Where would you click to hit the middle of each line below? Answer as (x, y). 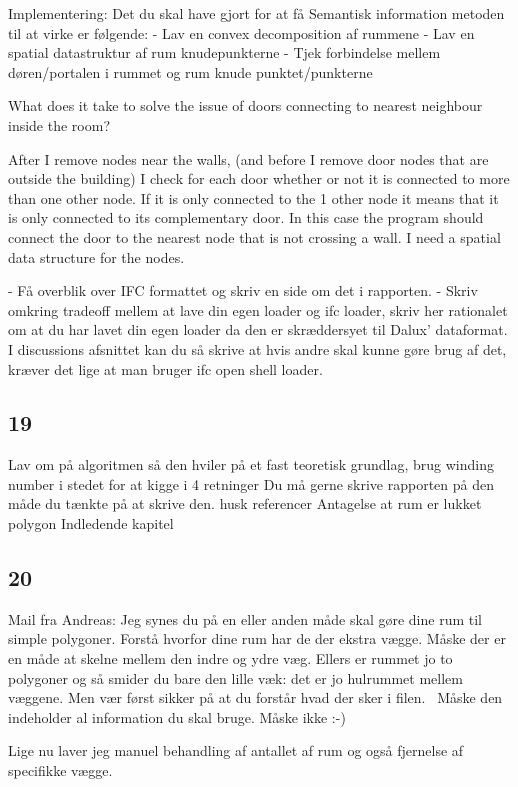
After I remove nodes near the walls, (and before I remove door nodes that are (248, 158)
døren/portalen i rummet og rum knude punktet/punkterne (190, 71)
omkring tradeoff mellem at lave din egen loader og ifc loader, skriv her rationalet (258, 309)
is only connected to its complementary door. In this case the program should (246, 217)
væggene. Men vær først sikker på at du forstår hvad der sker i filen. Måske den (255, 697)
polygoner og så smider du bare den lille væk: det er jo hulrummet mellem (235, 677)
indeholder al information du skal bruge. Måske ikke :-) (177, 716)
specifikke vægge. (60, 770)
